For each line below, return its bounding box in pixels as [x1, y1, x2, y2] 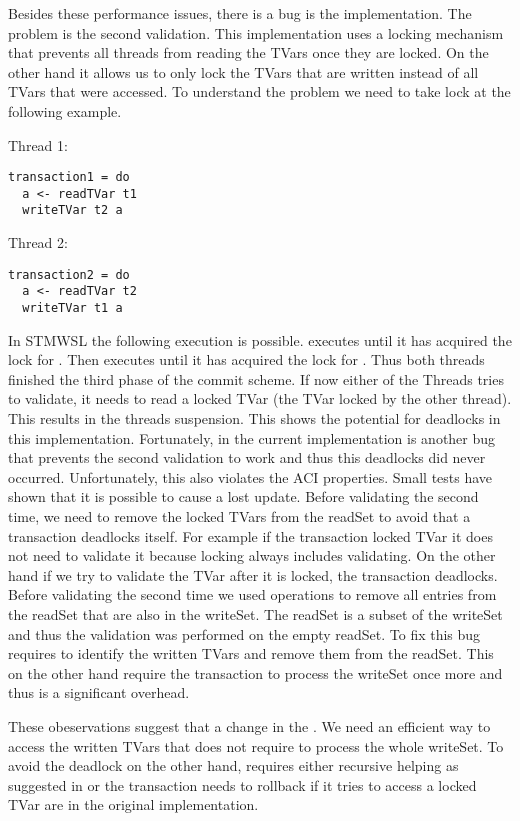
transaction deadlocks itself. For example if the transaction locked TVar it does [8, 525, 493, 546]
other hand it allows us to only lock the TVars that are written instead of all [8, 61, 479, 82]
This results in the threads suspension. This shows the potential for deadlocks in [8, 408, 501, 429]
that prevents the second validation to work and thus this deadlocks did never [8, 447, 486, 468]
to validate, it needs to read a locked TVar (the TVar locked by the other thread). [8, 388, 512, 409]
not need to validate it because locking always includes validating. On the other [8, 545, 496, 566]
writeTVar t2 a [22, 203, 123, 218]
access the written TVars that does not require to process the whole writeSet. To [8, 735, 504, 756]
